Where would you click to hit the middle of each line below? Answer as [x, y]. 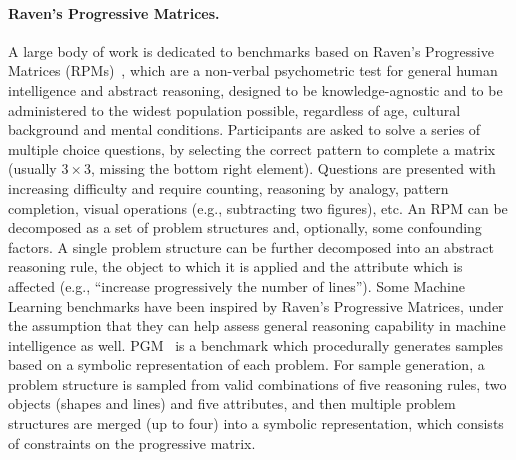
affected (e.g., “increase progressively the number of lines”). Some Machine [236, 285]
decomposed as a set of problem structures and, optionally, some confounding [245, 227]
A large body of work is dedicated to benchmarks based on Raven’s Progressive [251, 50]
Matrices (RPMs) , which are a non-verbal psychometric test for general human [253, 70]
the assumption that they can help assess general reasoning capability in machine [257, 325]
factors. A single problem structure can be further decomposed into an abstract [251, 246]
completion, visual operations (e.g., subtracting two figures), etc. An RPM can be [258, 207]
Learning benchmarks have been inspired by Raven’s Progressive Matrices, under [256, 305]
